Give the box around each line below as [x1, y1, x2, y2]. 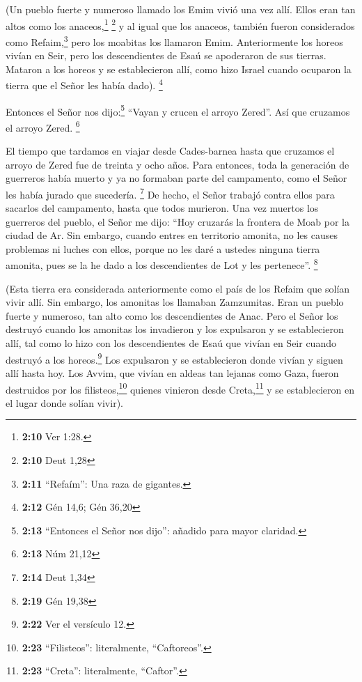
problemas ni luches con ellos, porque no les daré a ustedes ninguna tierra [6, 241, 320, 256]
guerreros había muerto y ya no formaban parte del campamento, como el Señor [6, 171, 347, 185]
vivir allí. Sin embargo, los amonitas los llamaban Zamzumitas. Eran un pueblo [6, 295, 344, 309]
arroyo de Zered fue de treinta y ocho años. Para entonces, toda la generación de [6, 157, 349, 171]
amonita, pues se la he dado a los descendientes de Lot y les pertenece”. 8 [6, 256, 318, 272]
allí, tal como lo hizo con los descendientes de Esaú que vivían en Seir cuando [6, 336, 336, 350]
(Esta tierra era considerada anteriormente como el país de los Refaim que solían [6, 281, 350, 295]
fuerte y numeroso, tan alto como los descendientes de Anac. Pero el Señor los [6, 308, 338, 323]
